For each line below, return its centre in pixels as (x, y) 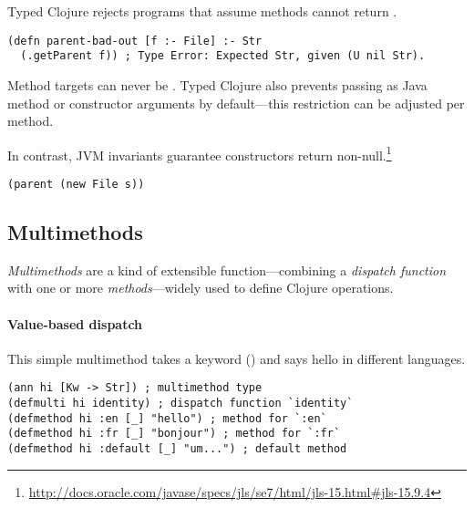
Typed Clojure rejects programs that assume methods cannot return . (202, 11)
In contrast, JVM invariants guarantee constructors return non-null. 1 (200, 153)
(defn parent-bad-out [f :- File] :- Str (135, 41)
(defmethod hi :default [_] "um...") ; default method (177, 449)
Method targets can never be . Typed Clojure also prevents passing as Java (217, 84)
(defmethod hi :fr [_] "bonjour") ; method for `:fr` (174, 434)
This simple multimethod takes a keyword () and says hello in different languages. (237, 358)
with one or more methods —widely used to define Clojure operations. (201, 288)
